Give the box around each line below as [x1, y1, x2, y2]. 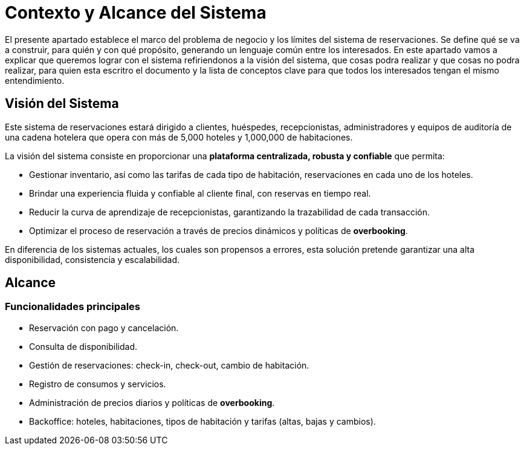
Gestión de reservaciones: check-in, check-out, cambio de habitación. [29, 360, 309, 370]
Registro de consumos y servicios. [29, 378, 166, 389]
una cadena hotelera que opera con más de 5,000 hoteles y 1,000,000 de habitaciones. [5, 132, 353, 142]
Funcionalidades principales [5, 300, 140, 313]
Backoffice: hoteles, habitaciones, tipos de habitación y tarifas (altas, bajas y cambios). [29, 416, 376, 426]
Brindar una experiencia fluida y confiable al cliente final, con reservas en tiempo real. [29, 188, 371, 198]
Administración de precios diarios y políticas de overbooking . [29, 397, 275, 408]
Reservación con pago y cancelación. [29, 322, 179, 333]
